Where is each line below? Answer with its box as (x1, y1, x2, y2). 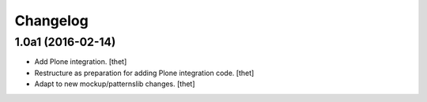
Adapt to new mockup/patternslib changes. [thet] (34, 79, 195, 89)
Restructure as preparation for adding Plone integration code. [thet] (34, 68, 255, 77)
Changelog (14, 12, 89, 29)
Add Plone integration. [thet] (34, 57, 127, 66)
